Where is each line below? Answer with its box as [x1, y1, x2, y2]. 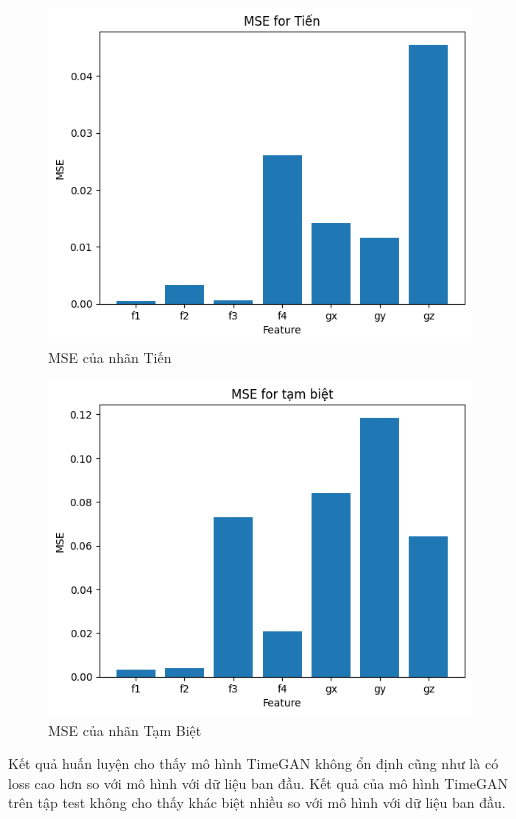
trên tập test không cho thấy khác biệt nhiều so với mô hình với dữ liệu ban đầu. [8, 792, 506, 813]
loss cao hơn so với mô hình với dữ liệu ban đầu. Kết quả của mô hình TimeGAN [8, 772, 509, 793]
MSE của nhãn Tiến [48, 346, 172, 367]
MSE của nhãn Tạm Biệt [48, 719, 202, 740]
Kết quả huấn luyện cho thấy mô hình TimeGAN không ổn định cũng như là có [8, 753, 499, 774]
